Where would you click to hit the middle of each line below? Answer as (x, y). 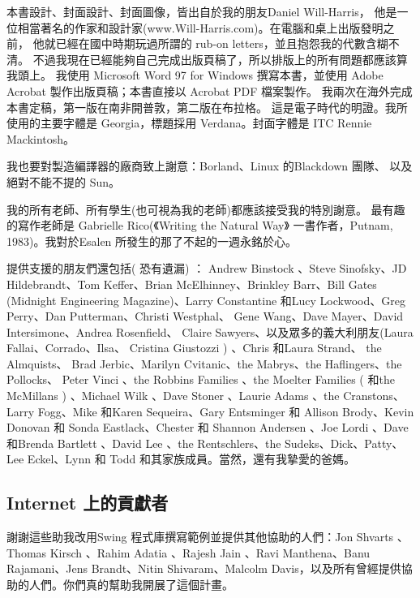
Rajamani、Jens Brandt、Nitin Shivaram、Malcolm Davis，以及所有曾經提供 (204, 568)
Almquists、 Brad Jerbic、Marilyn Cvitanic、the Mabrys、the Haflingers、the (204, 363)
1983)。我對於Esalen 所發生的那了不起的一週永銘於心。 (152, 241)
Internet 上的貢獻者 (88, 503)
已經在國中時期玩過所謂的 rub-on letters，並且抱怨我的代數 (210, 43)
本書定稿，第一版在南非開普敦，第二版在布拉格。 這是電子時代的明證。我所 (207, 107)
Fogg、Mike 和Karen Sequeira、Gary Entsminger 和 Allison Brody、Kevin (226, 411)
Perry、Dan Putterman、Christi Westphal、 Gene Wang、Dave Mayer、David (205, 316)
